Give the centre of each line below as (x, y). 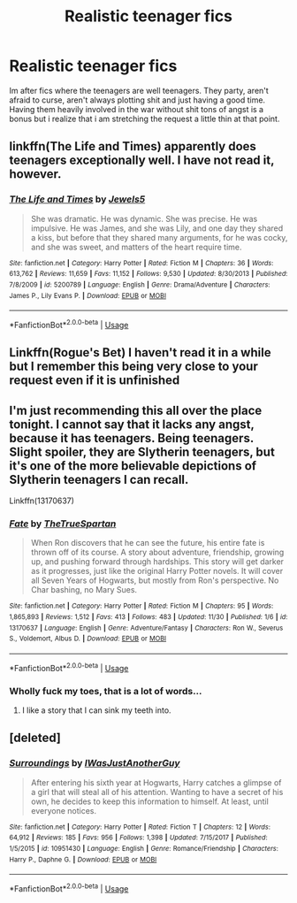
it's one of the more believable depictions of (133, 466)
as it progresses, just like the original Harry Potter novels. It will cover (157, 571)
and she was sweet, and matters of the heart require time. (136, 247)
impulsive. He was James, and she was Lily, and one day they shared (157, 228)
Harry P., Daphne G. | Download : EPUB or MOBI (83, 860)
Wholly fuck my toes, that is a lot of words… (106, 691)
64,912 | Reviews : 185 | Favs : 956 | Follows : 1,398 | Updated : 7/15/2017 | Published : (138, 838)
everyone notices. (64, 810)
